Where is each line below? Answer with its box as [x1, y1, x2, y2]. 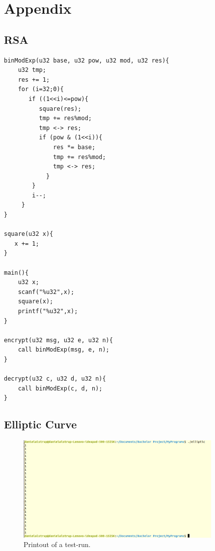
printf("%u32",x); [18, 308, 78, 315]
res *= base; [53, 143, 96, 151]
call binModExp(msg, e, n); [18, 346, 109, 354]
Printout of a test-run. [24, 539, 91, 550]
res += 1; [18, 76, 50, 83]
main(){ [4, 269, 29, 276]
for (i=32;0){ [18, 86, 64, 93]
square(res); [39, 105, 81, 112]
